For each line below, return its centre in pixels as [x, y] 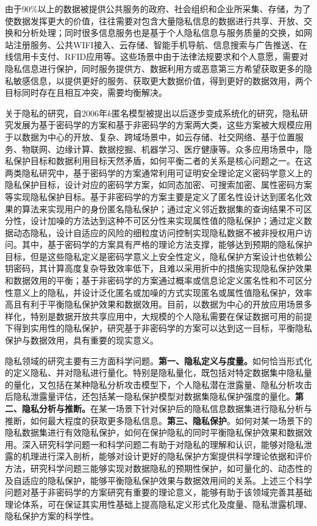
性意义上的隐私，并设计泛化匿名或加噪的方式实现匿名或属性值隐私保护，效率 [158, 292]
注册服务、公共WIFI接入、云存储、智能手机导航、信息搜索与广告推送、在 [160, 44]
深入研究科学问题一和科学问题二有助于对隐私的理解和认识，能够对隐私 [162, 444]
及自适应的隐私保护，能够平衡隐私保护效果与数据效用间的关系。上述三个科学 [158, 480]
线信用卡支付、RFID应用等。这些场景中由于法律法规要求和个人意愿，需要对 [157, 56]
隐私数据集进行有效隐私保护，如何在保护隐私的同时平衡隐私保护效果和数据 [154, 432]
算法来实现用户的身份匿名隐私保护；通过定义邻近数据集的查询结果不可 [162, 208]
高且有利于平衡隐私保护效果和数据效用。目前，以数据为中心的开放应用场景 [154, 304]
